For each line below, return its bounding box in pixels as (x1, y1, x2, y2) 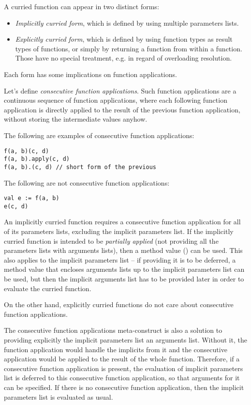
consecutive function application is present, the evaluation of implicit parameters (4, 363, 243, 373)
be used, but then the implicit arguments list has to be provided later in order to (4, 273, 244, 283)
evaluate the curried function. (4, 283, 91, 293)
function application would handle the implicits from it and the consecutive (4, 344, 227, 354)
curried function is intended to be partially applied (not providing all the (4, 235, 219, 246)
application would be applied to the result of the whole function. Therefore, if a (4, 354, 240, 364)
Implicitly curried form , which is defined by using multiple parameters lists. (15, 17, 239, 28)
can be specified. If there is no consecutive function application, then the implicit (4, 382, 244, 392)
